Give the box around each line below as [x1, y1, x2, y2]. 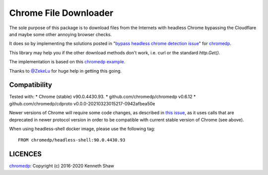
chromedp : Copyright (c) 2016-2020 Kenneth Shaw [9, 163, 114, 169]
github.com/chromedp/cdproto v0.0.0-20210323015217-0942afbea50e [9, 100, 155, 106]
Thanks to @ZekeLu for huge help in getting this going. [9, 68, 122, 74]
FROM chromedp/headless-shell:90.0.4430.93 [18, 137, 126, 143]
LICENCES [9, 150, 42, 158]
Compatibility [9, 81, 52, 89]
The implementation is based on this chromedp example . [9, 59, 126, 65]
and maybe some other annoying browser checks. [9, 31, 112, 37]
